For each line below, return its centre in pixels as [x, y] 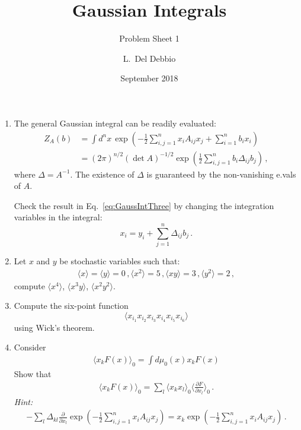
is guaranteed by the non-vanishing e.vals [221, 174]
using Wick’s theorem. [54, 327]
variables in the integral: [58, 217]
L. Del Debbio [149, 58]
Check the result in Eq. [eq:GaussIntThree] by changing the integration [144, 205]
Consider [30, 347]
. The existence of [102, 174]
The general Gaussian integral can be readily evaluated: [115, 123]
